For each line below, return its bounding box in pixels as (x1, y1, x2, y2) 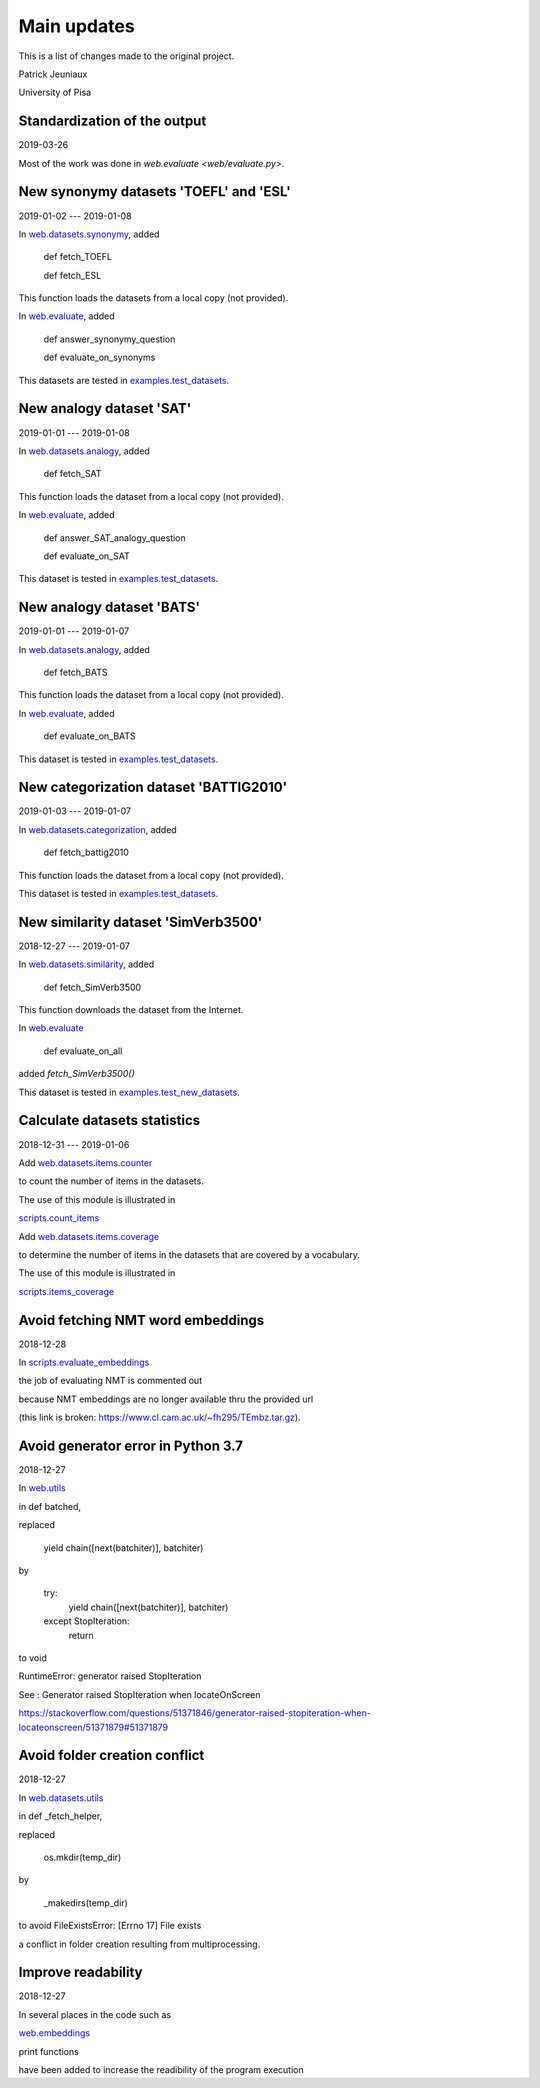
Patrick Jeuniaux (18, 68, 88, 80)
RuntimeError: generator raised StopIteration (18, 1670, 202, 1682)
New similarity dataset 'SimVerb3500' (18, 913, 263, 930)
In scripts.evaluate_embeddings (18, 1356, 150, 1368)
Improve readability (18, 1964, 144, 1981)
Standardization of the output (18, 113, 207, 130)
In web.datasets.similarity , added (18, 958, 155, 970)
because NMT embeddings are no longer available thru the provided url (18, 1393, 314, 1405)
